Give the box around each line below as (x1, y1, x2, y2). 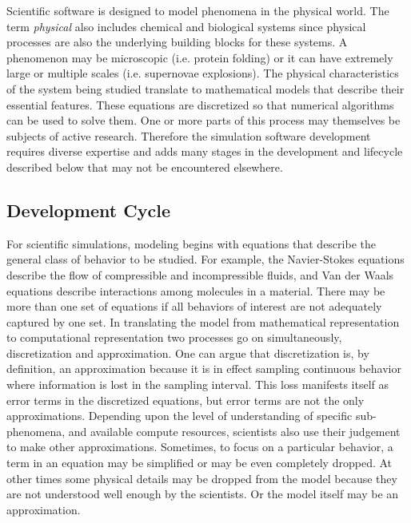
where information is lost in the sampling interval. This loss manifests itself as (6, 376, 389, 393)
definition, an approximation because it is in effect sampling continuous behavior (6, 360, 401, 377)
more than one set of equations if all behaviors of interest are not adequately (6, 298, 382, 315)
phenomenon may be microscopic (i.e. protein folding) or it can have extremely (6, 49, 393, 65)
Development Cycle (6, 197, 170, 222)
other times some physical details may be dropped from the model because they (6, 470, 397, 486)
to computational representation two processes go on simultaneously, (6, 329, 342, 346)
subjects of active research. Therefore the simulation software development (6, 127, 371, 144)
